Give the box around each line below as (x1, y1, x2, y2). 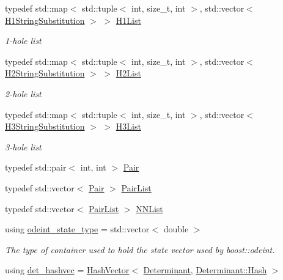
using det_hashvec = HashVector (5, 263, 130, 276)
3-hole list (5, 140, 42, 153)
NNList (136, 202, 163, 215)
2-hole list (5, 87, 42, 100)
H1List (116, 13, 141, 26)
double (163, 223, 189, 235)
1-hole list (5, 34, 42, 47)
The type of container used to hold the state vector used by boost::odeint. (5, 243, 275, 256)
